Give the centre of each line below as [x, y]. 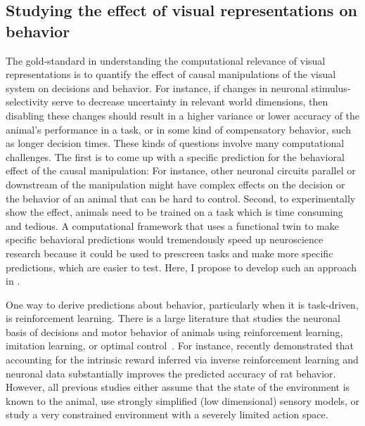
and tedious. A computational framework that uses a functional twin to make [172, 225]
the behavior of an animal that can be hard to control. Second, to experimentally [181, 198]
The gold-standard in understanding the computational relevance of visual [166, 60]
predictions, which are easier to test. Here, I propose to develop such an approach [181, 267]
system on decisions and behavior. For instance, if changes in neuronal [157, 88]
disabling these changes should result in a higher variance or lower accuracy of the [183, 115]
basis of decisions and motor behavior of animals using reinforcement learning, [174, 331]
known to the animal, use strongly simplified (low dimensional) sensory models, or [183, 400]
